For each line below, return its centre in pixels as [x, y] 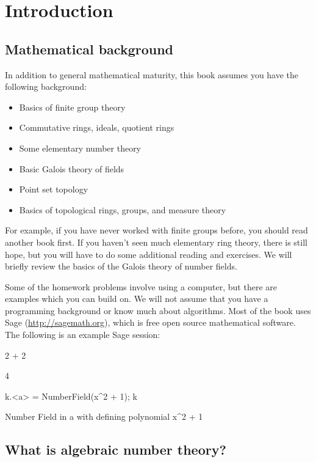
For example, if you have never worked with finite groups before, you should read [156, 230]
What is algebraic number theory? [116, 449]
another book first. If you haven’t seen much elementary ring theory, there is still [156, 242]
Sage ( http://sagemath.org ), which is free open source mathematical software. [150, 322]
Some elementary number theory [80, 148]
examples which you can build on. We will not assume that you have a [137, 299]
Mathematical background [89, 49]
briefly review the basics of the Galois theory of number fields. [121, 266]
